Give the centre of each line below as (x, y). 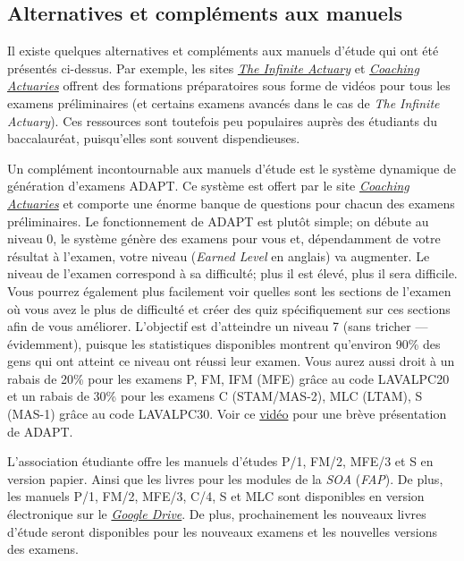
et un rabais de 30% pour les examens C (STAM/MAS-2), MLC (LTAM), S (215, 396)
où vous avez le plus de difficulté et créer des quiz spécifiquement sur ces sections (229, 308)
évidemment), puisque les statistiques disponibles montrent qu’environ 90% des (224, 343)
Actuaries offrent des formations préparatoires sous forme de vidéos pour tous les (229, 85)
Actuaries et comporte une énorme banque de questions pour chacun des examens (231, 203)
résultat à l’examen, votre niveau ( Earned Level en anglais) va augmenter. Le (219, 255)
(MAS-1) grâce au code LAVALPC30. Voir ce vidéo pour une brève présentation (227, 414)
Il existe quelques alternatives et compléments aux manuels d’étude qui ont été (223, 51)
